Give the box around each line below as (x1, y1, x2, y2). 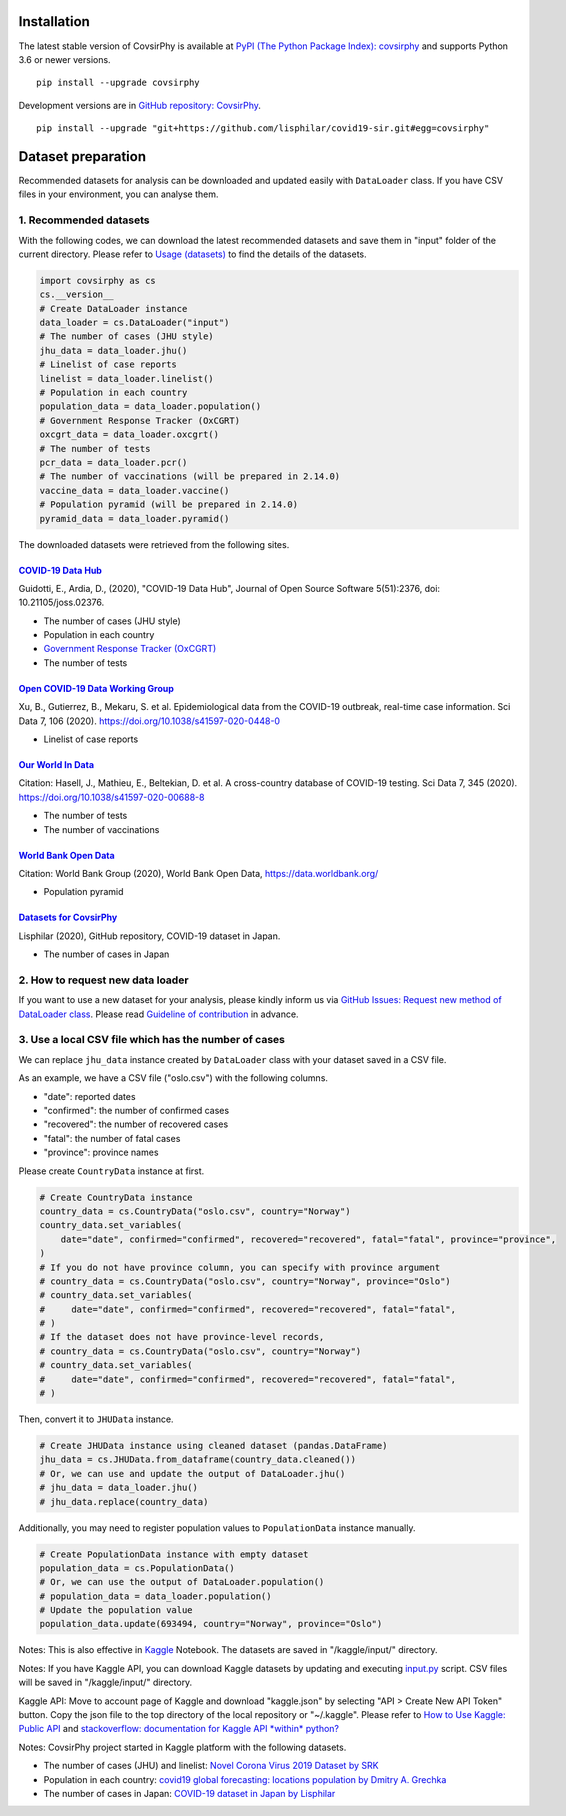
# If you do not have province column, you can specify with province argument (39, 1261, 441, 1273)
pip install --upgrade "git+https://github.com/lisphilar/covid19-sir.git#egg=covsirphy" (36, 123, 490, 134)
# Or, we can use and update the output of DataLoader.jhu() (39, 1468, 346, 1479)
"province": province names (43, 1146, 159, 1159)
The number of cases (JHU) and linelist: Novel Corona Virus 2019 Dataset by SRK (43, 1760, 379, 1772)
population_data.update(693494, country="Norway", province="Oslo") (39, 1618, 383, 1630)
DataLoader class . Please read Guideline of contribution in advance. (18, 1008, 299, 1020)
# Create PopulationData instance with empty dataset (39, 1548, 309, 1560)
